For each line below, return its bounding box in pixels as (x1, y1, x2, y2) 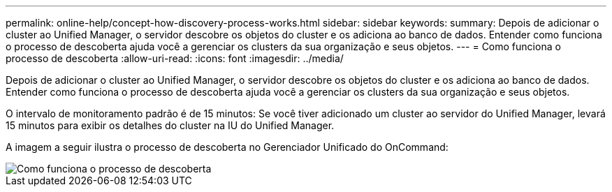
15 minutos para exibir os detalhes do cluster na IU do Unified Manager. (6, 119, 335, 131)
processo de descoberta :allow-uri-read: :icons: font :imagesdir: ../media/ (6, 52, 344, 64)
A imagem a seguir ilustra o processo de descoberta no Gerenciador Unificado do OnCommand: (6, 141, 449, 153)
